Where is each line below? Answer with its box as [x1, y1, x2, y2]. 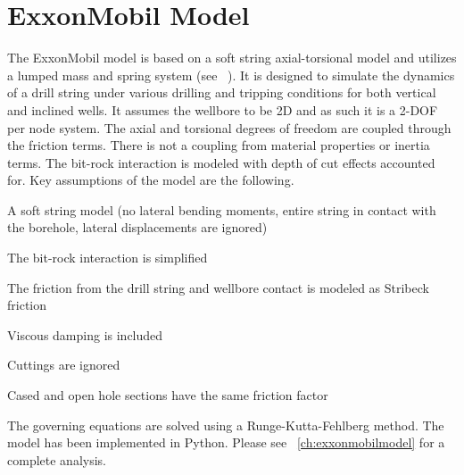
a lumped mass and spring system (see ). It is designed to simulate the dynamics [7, 65, 455, 84]
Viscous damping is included [7, 325, 163, 344]
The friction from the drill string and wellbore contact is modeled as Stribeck [7, 278, 429, 296]
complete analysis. [7, 450, 106, 469]
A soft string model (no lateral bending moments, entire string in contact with [7, 200, 436, 219]
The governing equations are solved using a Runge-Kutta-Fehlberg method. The [7, 415, 444, 434]
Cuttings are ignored [7, 355, 120, 374]
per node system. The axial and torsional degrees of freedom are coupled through [7, 118, 452, 137]
